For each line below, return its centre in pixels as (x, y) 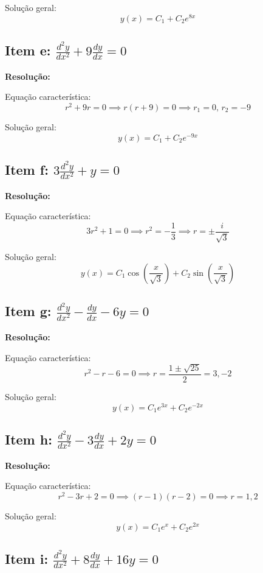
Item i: (27, 559)
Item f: (27, 170)
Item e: (28, 50)
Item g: (28, 311)
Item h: (29, 439)
